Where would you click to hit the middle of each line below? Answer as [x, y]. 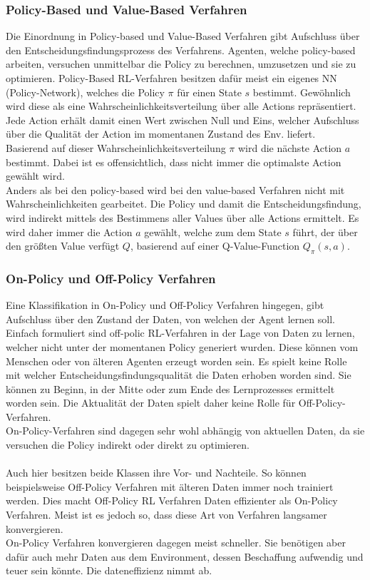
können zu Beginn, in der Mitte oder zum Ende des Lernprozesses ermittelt [170, 388]
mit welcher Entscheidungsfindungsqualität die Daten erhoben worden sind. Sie [179, 375]
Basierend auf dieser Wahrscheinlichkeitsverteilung [116, 147]
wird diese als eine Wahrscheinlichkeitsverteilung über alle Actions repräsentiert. [181, 106]
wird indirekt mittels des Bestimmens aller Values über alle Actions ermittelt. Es [183, 217]
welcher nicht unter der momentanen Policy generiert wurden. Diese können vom [182, 346]
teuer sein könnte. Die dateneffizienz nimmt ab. [109, 570]
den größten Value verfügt [63, 246]
